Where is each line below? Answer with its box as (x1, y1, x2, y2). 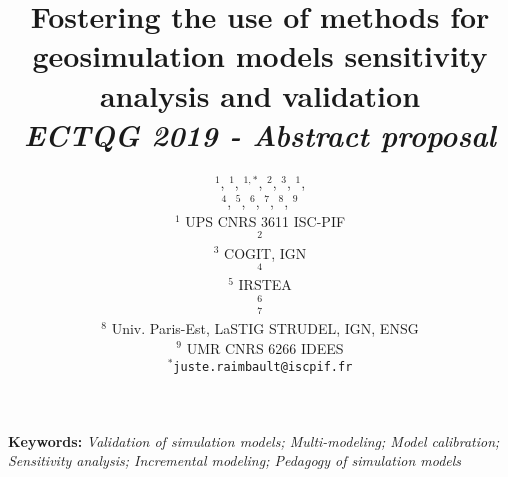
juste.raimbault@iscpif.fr (173, 360, 353, 375)
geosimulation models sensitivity (32, 35, 488, 76)
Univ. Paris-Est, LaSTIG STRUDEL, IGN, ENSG (111, 317, 419, 338)
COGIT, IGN (224, 242, 307, 263)
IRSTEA (238, 274, 292, 295)
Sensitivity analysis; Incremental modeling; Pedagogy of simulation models (8, 450, 462, 471)
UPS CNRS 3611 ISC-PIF (185, 210, 346, 231)
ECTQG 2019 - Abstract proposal (24, 113, 496, 155)
